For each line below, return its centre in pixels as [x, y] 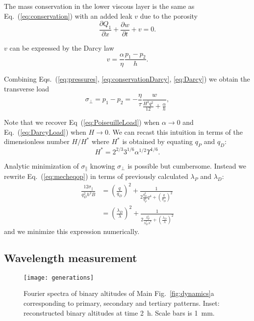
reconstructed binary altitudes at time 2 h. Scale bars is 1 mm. [119, 312]
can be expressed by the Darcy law [62, 48]
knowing [102, 165]
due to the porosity [169, 15]
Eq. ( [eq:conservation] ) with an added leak [68, 15]
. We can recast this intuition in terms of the [176, 131]
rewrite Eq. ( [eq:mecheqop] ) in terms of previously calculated [96, 176]
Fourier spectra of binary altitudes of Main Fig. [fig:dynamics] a [119, 293]
